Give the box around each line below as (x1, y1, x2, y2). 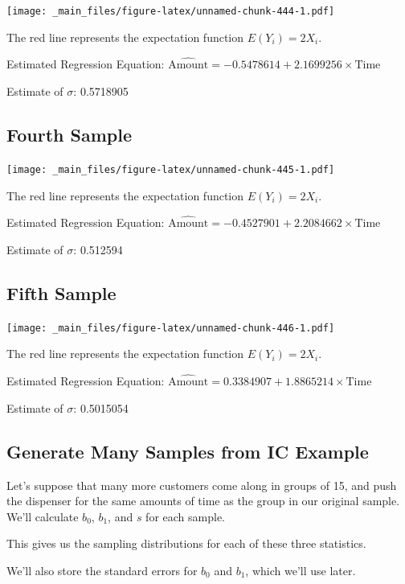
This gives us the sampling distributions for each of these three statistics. (6, 535, 366, 552)
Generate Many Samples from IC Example (6, 438, 369, 463)
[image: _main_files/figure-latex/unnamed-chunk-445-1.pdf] (6, 163, 335, 175)
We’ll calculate (6, 508, 79, 524)
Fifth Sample (6, 280, 117, 305)
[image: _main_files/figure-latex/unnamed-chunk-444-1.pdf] (6, 6, 335, 17)
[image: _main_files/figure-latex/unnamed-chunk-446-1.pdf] (6, 322, 335, 334)
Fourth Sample (6, 122, 132, 147)
